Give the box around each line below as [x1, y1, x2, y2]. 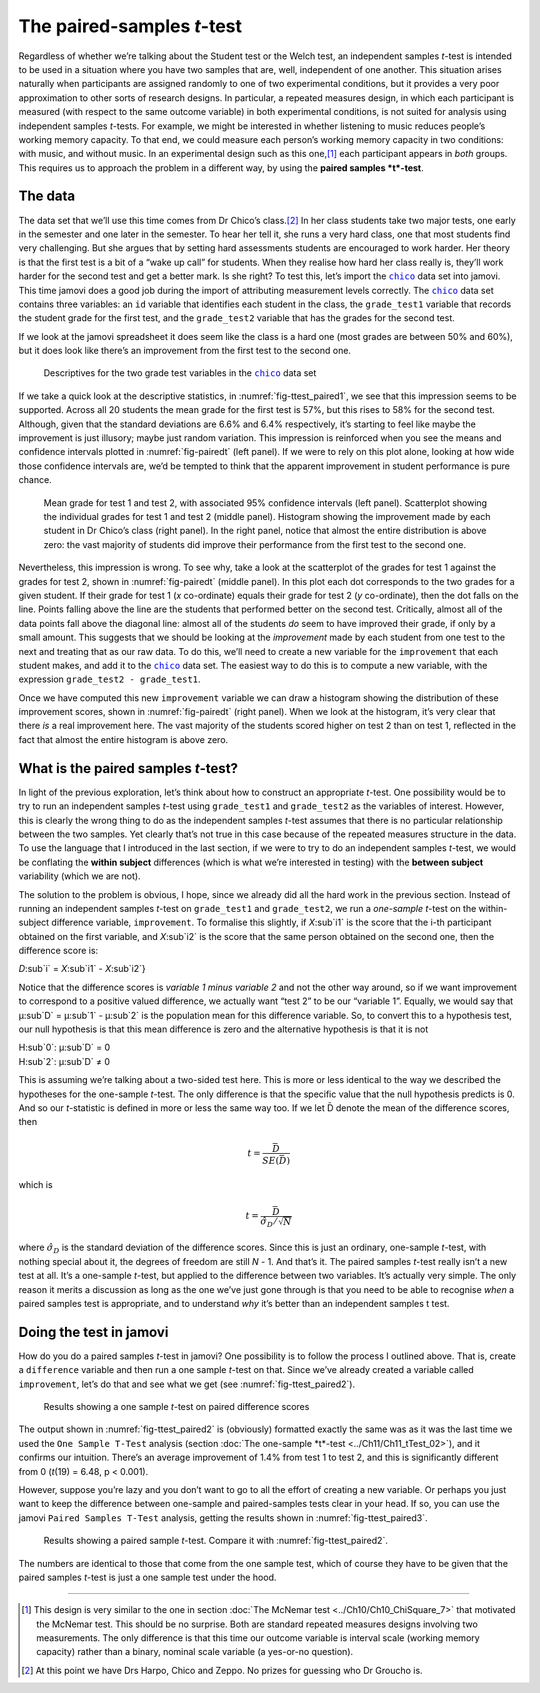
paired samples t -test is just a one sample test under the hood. [18, 1571, 277, 1583]
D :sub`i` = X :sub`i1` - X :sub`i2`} [18, 963, 147, 975]
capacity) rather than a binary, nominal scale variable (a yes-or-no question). [36, 1646, 354, 1658]
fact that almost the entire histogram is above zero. [18, 733, 229, 745]
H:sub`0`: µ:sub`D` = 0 [18, 1041, 111, 1054]
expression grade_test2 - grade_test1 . [18, 673, 201, 685]
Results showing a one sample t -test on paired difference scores [43, 1400, 310, 1412]
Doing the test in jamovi [18, 1323, 169, 1340]
